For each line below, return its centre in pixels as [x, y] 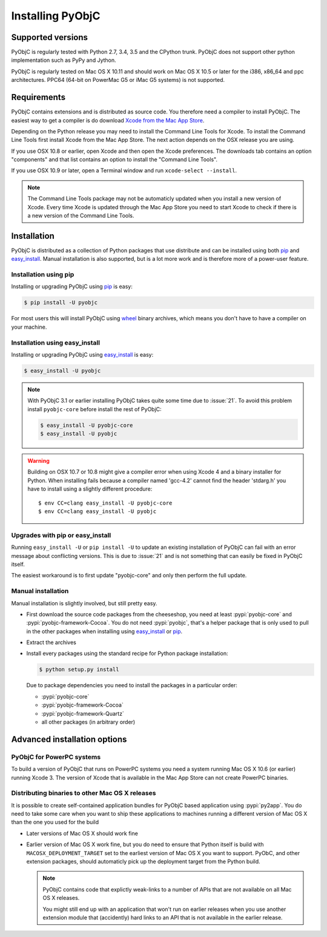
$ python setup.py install [79, 670]
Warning [38, 461]
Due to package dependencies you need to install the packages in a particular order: [132, 685]
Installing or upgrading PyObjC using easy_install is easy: [82, 354]
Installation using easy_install [55, 343]
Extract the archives [51, 642]
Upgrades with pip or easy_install [61, 535]
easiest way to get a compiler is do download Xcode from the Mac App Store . [108, 120]
